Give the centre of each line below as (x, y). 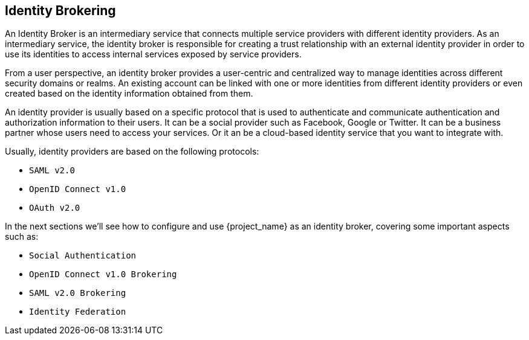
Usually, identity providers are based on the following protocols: (132, 152)
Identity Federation (78, 312)
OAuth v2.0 (55, 208)
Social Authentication (83, 256)
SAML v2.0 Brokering (78, 293)
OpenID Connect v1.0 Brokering (103, 274)
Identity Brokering (60, 11)
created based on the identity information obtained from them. (129, 94)
